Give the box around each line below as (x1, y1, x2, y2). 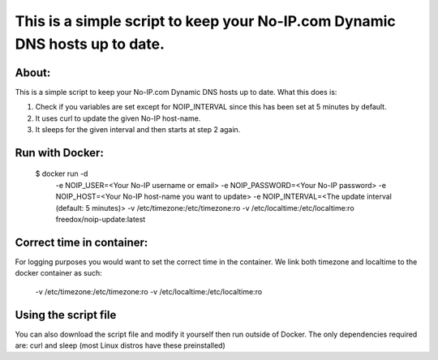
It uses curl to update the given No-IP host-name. (35, 114, 201, 123)
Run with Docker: (15, 146, 105, 160)
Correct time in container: (15, 235, 148, 249)
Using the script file (15, 308, 117, 322)
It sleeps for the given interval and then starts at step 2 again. (35, 125, 241, 135)
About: (15, 66, 51, 79)
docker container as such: (15, 268, 103, 278)
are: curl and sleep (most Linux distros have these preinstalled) (15, 341, 226, 350)
